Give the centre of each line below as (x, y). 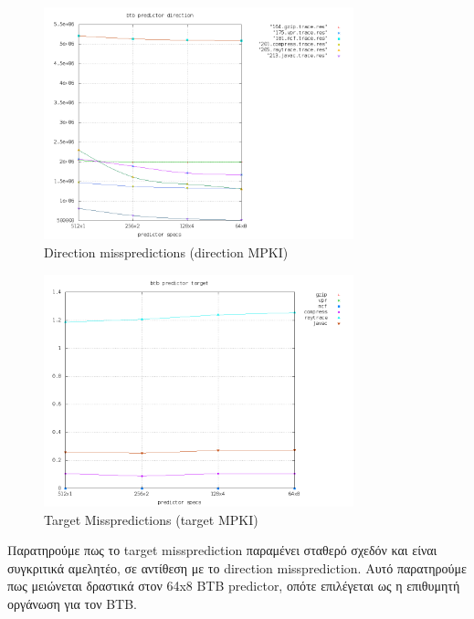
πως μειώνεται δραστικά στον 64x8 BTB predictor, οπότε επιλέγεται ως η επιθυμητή (234, 586)
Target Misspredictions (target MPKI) (151, 519)
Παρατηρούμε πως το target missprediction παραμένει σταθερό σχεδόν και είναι (222, 550)
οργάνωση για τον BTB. (72, 603)
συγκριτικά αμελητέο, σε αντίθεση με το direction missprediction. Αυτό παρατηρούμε (237, 567)
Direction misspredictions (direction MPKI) (166, 252)
